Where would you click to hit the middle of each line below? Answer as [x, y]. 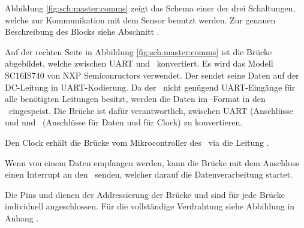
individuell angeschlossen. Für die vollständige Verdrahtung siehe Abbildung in [150, 206]
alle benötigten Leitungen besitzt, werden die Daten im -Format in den [135, 99]
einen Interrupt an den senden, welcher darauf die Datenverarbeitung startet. [149, 174]
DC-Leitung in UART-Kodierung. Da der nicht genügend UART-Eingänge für [150, 87]
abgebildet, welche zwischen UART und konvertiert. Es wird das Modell [139, 63]
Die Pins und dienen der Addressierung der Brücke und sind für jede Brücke [145, 194]
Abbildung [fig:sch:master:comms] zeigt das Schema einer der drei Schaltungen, [150, 8]
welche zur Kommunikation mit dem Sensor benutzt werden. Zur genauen [140, 19]
